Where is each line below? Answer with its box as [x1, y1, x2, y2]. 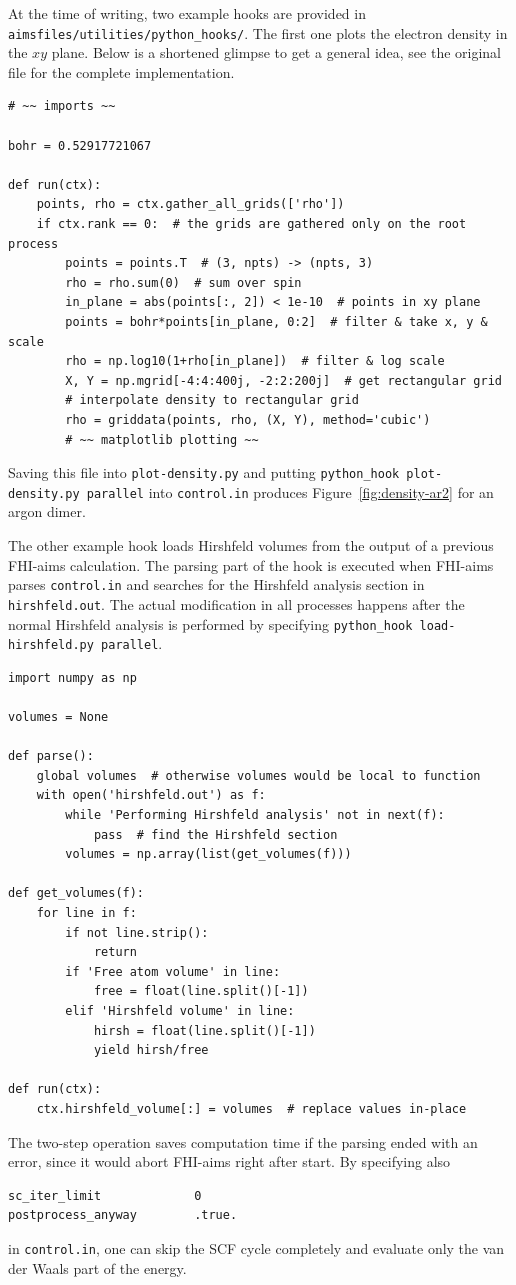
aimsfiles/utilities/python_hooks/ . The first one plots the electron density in [8, 22, 508, 43]
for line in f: [36, 905, 137, 920]
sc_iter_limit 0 [8, 1188, 202, 1203]
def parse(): [8, 749, 94, 764]
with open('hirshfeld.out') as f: [36, 788, 266, 803]
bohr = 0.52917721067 [8, 138, 152, 153]
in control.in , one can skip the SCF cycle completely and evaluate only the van [8, 1237, 505, 1258]
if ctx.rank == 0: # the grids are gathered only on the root [36, 217, 467, 231]
